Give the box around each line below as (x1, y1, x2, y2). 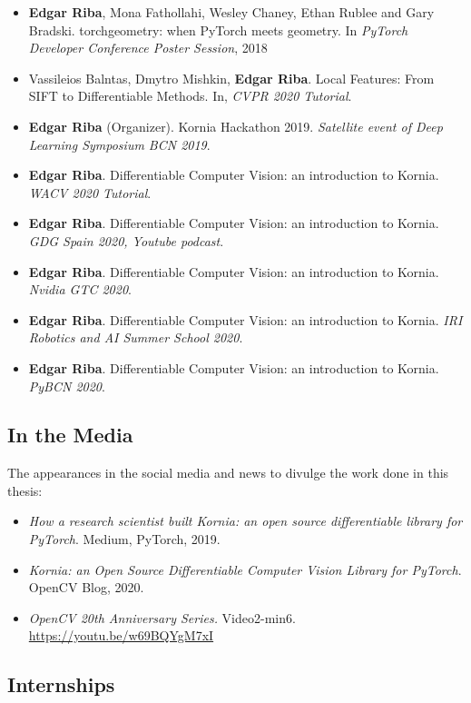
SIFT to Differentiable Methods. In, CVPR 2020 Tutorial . (28, 86, 352, 105)
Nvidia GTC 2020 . (28, 280, 132, 299)
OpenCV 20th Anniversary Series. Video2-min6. (28, 608, 296, 627)
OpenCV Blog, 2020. (28, 578, 144, 597)
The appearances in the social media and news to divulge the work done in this (7, 463, 449, 482)
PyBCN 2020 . (28, 376, 105, 395)
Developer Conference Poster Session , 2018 (28, 38, 268, 57)
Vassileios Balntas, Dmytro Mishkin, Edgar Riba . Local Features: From (28, 68, 435, 87)
